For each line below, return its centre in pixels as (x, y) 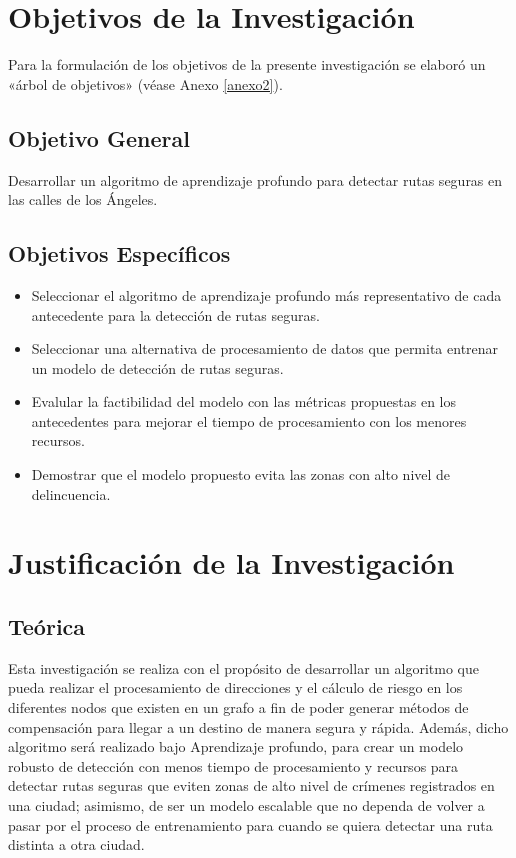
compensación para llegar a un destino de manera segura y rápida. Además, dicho (258, 726)
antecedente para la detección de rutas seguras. (175, 314)
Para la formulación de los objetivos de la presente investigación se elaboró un (247, 64)
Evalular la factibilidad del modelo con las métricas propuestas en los (243, 401)
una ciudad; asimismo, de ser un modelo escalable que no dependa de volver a (246, 804)
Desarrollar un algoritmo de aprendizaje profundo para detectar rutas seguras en (255, 179)
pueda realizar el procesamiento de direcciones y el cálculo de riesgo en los (235, 687)
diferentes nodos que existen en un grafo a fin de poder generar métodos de (238, 707)
